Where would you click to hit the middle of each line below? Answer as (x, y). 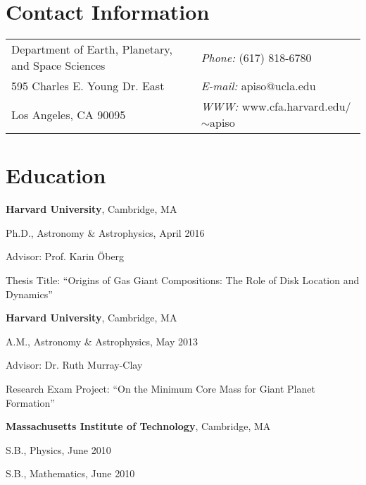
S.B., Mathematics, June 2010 (70, 473)
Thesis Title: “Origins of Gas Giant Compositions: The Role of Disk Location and (183, 280)
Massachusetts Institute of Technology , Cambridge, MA (138, 426)
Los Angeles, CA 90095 (69, 114)
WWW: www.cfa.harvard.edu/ (276, 106)
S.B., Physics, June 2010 (58, 449)
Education (56, 175)
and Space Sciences (58, 66)
